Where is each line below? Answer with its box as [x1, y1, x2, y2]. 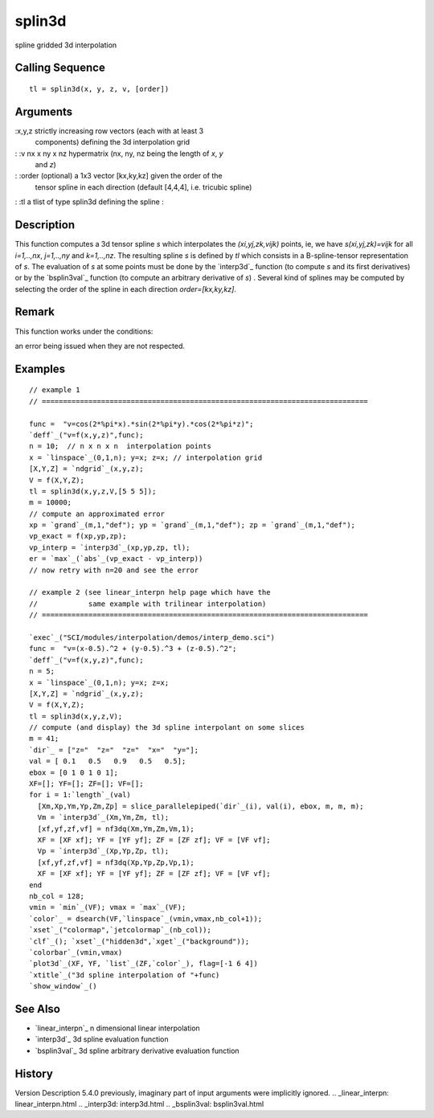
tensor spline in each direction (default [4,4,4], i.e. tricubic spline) [35, 182, 252, 192]
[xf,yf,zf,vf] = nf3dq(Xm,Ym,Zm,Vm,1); [37, 824, 194, 833]
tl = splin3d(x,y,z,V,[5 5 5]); [29, 486, 157, 496]
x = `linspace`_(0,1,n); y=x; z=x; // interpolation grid [29, 453, 263, 462]
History [14, 1067, 54, 1080]
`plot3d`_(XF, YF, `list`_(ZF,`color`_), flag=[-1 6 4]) [29, 959, 259, 969]
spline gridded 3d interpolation [14, 40, 117, 50]
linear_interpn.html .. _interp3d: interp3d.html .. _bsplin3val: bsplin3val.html [14, 1100, 264, 1109]
